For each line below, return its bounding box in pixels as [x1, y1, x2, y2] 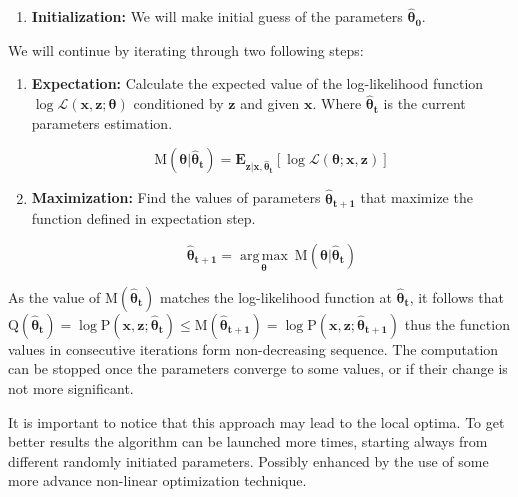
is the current [383, 93, 466, 114]
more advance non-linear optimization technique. [8, 470, 307, 491]
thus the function [404, 313, 510, 334]
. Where [312, 93, 362, 114]
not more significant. [8, 378, 134, 399]
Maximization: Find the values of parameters [31, 187, 321, 208]
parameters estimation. [31, 112, 173, 133]
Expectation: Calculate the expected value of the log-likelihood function [31, 73, 484, 94]
